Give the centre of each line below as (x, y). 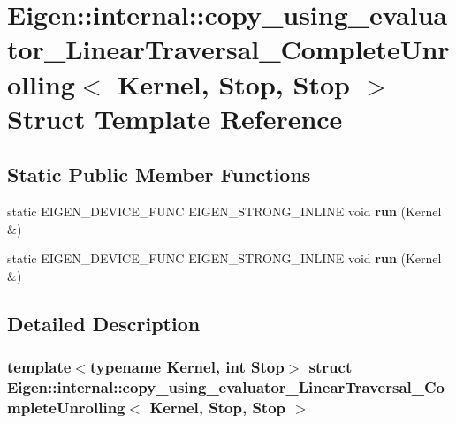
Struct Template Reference (175, 118)
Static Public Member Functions (159, 174)
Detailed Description (104, 323)
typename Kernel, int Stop (187, 367)
